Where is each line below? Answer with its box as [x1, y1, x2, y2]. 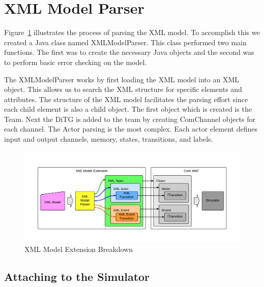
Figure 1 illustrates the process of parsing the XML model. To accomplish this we [4, 27, 260, 38]
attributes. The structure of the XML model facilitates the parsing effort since [4, 93, 248, 104]
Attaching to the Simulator [4, 268, 150, 284]
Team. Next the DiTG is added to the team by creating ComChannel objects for [4, 113, 255, 124]
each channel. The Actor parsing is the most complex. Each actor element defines [4, 123, 257, 134]
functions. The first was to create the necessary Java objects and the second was [4, 47, 254, 57]
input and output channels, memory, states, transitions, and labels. [4, 134, 213, 144]
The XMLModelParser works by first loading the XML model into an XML [4, 74, 240, 84]
